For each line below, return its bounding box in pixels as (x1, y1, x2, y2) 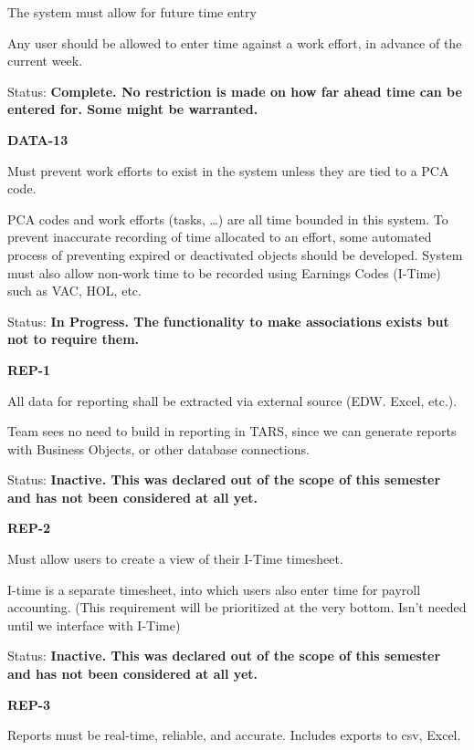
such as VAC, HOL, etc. (7, 281, 142, 300)
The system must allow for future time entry (7, 3, 257, 21)
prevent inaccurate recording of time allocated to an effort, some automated (7, 227, 432, 246)
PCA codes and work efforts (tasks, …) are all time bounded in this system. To (7, 209, 448, 228)
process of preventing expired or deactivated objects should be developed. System (7, 245, 463, 264)
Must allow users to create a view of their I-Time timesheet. (7, 549, 343, 568)
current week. (7, 51, 83, 70)
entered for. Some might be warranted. (7, 99, 258, 119)
